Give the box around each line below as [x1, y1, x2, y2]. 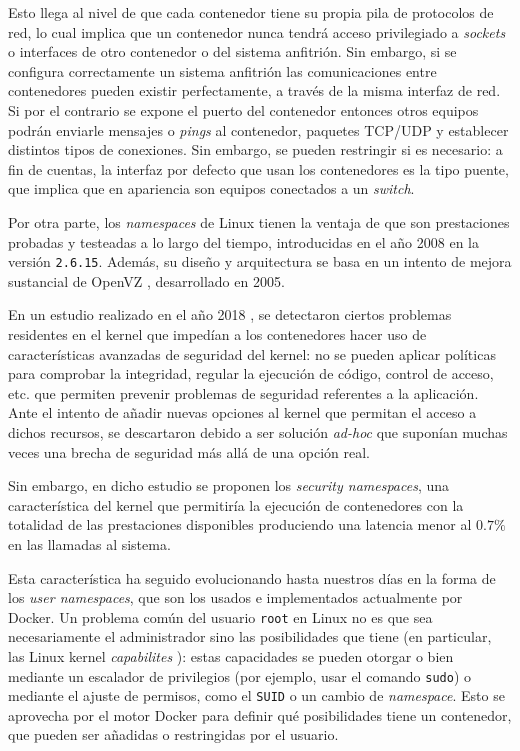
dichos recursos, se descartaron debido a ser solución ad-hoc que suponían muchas [8, 421, 508, 442]
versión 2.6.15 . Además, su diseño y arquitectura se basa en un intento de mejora [8, 251, 512, 272]
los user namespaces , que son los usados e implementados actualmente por [8, 587, 463, 608]
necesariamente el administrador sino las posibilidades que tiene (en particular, [8, 626, 492, 647]
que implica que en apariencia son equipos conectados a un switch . [8, 178, 415, 199]
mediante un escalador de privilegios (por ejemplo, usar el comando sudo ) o [8, 665, 472, 686]
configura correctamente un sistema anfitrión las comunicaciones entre [8, 60, 437, 81]
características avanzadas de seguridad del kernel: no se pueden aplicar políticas [8, 343, 496, 364]
